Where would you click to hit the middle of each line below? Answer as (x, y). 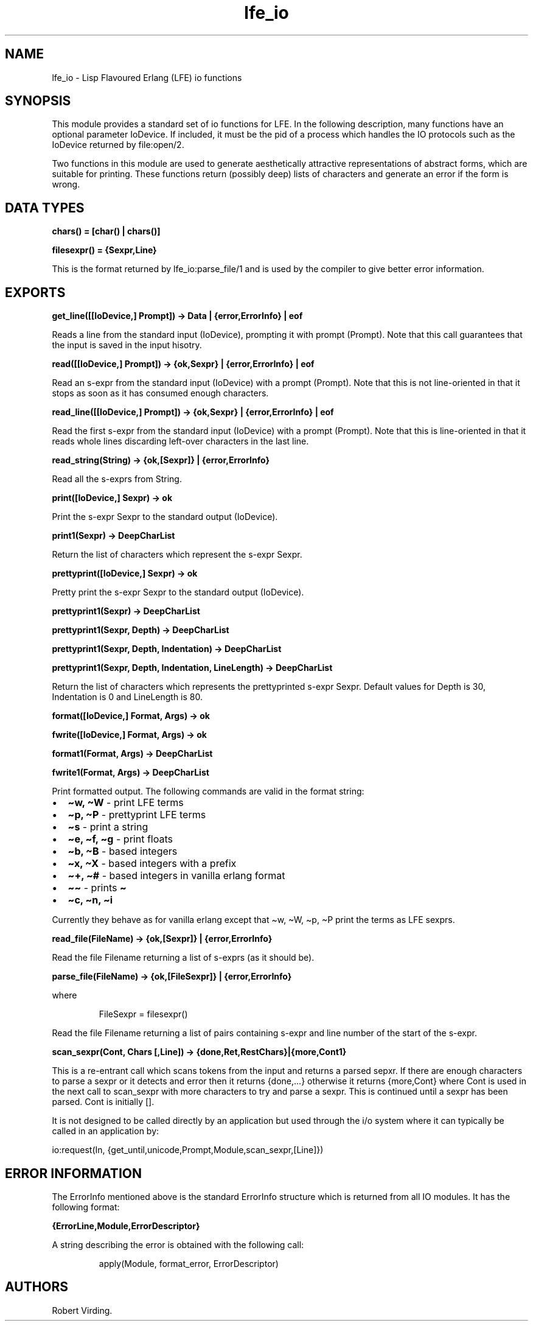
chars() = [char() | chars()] (106, 231)
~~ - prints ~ (97, 888)
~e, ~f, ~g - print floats (120, 839)
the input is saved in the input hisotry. (127, 345)
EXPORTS (35, 292)
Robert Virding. (82, 1310)
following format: (86, 1207)
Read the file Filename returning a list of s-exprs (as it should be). (183, 958)
